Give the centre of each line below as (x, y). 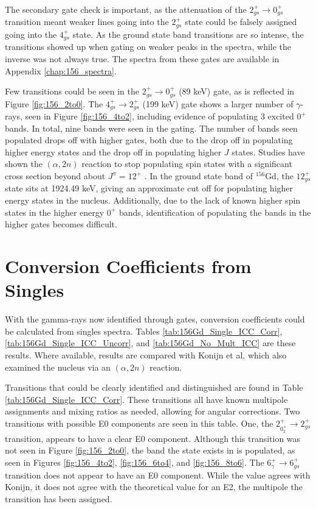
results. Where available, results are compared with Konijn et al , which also (146, 354)
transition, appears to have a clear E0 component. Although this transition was (153, 438)
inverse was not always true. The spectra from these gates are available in (142, 58)
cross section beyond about (55, 176)
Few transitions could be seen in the (72, 91)
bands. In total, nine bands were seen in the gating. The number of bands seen (151, 128)
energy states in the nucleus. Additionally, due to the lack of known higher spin (153, 200)
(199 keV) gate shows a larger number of (218, 103)
